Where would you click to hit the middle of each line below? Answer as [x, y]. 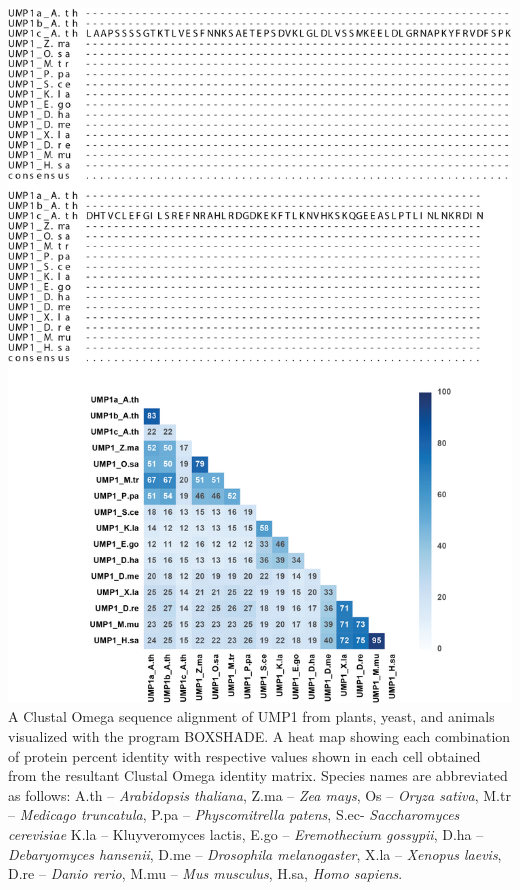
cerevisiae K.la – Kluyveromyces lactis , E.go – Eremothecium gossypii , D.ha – [246, 834]
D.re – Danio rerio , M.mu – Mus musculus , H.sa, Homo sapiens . [205, 873]
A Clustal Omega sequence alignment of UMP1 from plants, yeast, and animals [251, 716]
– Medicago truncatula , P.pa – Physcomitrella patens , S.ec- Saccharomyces [234, 814]
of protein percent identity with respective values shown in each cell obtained [244, 755]
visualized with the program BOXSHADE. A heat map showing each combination [259, 736]
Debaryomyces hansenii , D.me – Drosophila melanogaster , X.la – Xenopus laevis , [255, 853]
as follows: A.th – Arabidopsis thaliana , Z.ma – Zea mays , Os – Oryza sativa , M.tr [259, 794]
